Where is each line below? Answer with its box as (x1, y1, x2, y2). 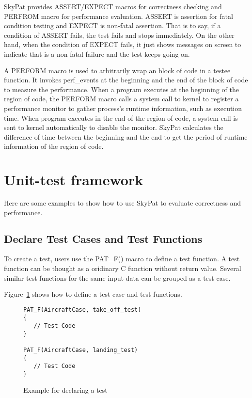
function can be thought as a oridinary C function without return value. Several (4, 263, 241, 273)
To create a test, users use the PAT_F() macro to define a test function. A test (4, 254, 240, 264)
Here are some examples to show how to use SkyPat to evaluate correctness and (4, 198, 241, 208)
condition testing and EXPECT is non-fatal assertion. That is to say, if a (4, 20, 221, 31)
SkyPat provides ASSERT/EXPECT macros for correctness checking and (4, 1, 222, 11)
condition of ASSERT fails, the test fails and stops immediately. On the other (4, 30, 235, 40)
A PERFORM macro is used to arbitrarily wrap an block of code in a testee (4, 65, 231, 75)
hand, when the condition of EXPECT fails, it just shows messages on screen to (4, 39, 241, 49)
